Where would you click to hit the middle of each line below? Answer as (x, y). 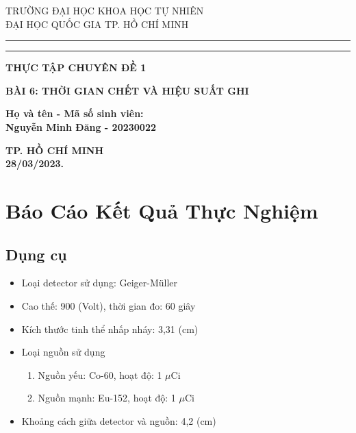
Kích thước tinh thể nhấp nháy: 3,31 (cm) (110, 329)
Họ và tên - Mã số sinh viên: (75, 113)
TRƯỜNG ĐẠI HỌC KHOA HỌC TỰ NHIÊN (105, 10)
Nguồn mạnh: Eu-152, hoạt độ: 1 (107, 398)
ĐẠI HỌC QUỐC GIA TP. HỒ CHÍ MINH (97, 24)
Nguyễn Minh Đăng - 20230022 (81, 126)
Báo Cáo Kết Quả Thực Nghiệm (162, 210)
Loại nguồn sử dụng (63, 352)
